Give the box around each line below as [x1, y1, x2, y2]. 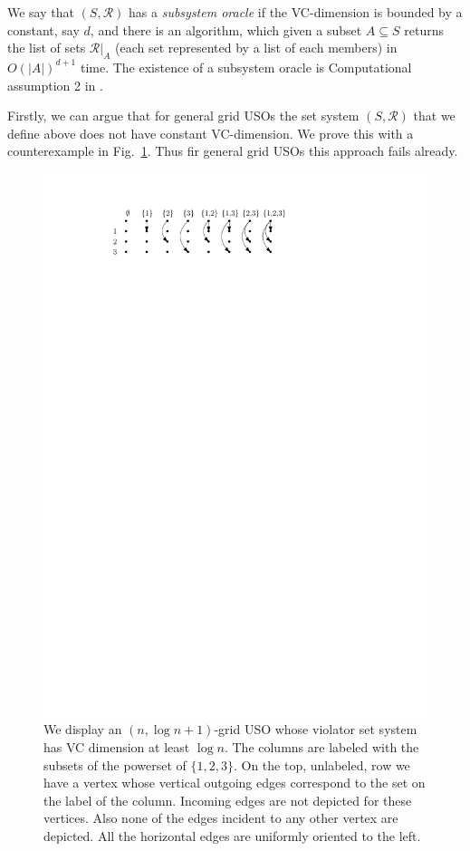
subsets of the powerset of [43, 755, 187, 774]
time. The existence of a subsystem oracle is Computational [80, 57, 412, 76]
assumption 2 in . [7, 75, 103, 94]
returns [404, 20, 444, 39]
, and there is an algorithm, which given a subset [90, 20, 362, 39]
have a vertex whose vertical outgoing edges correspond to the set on [43, 773, 426, 792]
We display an [43, 720, 122, 739]
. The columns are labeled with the [224, 738, 419, 757]
